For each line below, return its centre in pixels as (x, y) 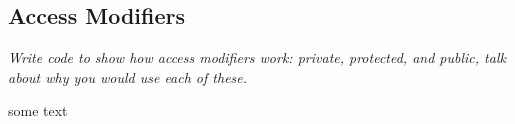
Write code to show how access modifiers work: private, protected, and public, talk (257, 57)
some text (38, 110)
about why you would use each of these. (128, 76)
